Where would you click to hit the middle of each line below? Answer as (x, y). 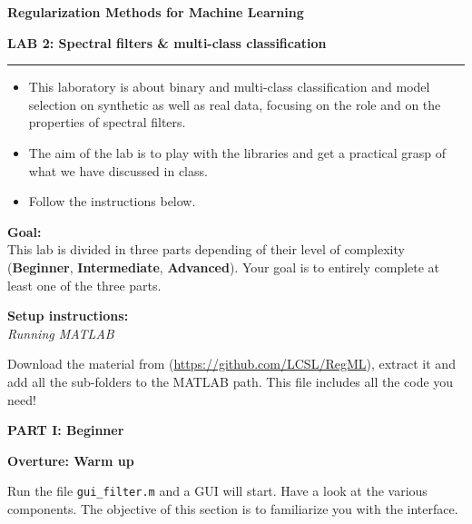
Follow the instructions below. (112, 201)
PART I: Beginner (66, 430)
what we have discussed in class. (118, 170)
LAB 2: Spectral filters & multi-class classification (167, 42)
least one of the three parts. (84, 285)
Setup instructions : (68, 316)
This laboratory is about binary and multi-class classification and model (229, 87)
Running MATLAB (61, 333)
